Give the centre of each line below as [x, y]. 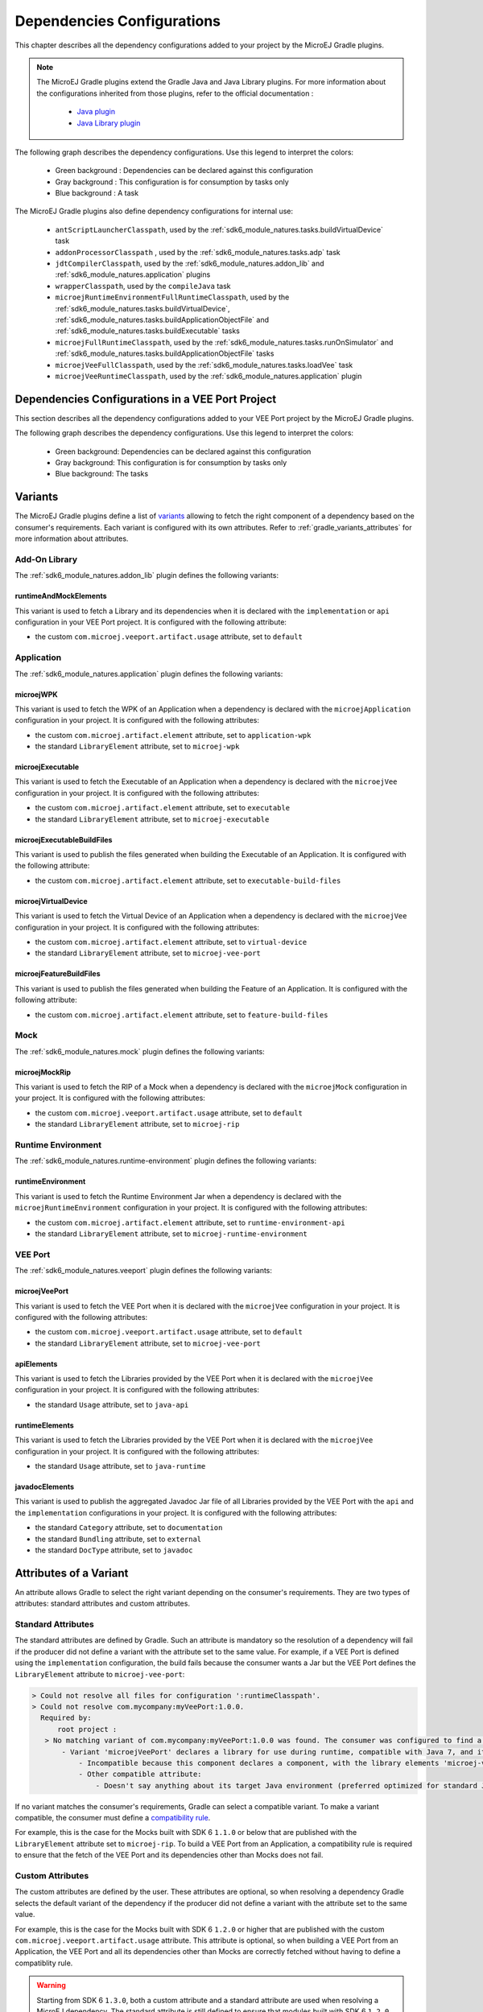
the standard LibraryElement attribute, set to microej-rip [137, 1124]
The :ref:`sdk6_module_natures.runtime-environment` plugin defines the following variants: [166, 1161]
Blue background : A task [97, 193]
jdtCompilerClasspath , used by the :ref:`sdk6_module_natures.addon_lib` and [190, 264]
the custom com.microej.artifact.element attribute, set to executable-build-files [188, 880]
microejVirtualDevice [51, 901]
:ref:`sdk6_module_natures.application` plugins [133, 274]
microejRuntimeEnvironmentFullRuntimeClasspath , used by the [172, 297]
